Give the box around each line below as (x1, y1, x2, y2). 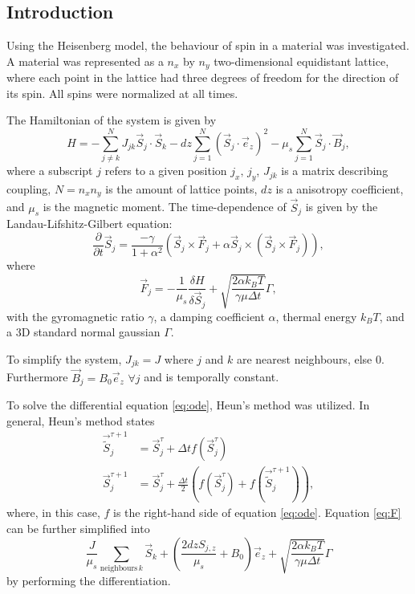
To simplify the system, (6, 351, 122, 367)
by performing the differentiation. (6, 572, 171, 589)
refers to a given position (104, 162, 227, 179)
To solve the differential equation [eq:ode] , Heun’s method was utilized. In (6, 397, 370, 413)
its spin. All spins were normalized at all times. (6, 84, 238, 101)
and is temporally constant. (144, 368, 279, 385)
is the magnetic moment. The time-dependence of (43, 198, 287, 215)
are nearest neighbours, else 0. (236, 351, 384, 367)
